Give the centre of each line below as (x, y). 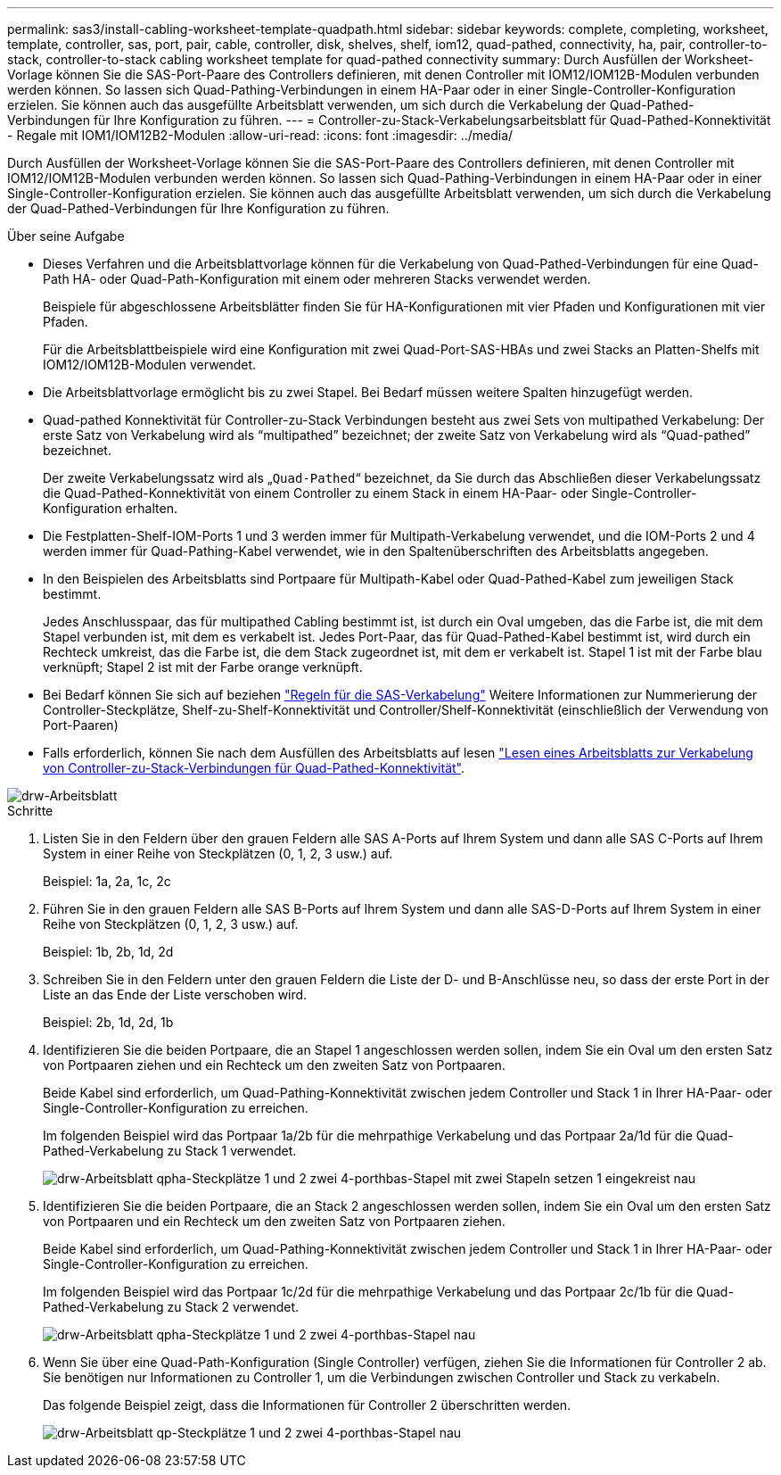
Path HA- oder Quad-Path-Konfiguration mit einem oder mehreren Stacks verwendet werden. (317, 279)
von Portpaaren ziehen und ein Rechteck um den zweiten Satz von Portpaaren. (274, 1065)
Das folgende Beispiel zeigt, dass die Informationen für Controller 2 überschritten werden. (307, 1405)
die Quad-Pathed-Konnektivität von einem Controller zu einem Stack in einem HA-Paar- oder (316, 493)
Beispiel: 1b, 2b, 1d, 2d (108, 952)
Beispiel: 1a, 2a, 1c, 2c (107, 881)
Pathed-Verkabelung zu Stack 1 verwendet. (170, 1151)
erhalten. (151, 508)
